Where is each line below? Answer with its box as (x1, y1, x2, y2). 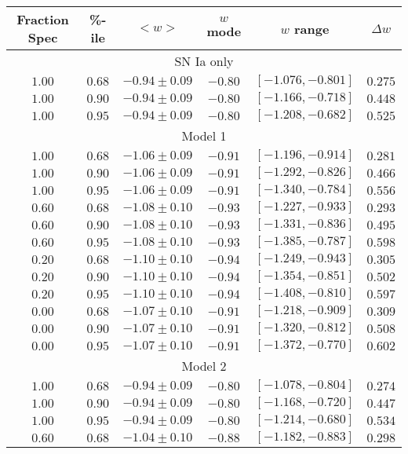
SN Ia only (174, 52, 234, 70)
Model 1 (181, 126, 227, 145)
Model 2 (181, 357, 227, 375)
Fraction (16, 10, 69, 28)
